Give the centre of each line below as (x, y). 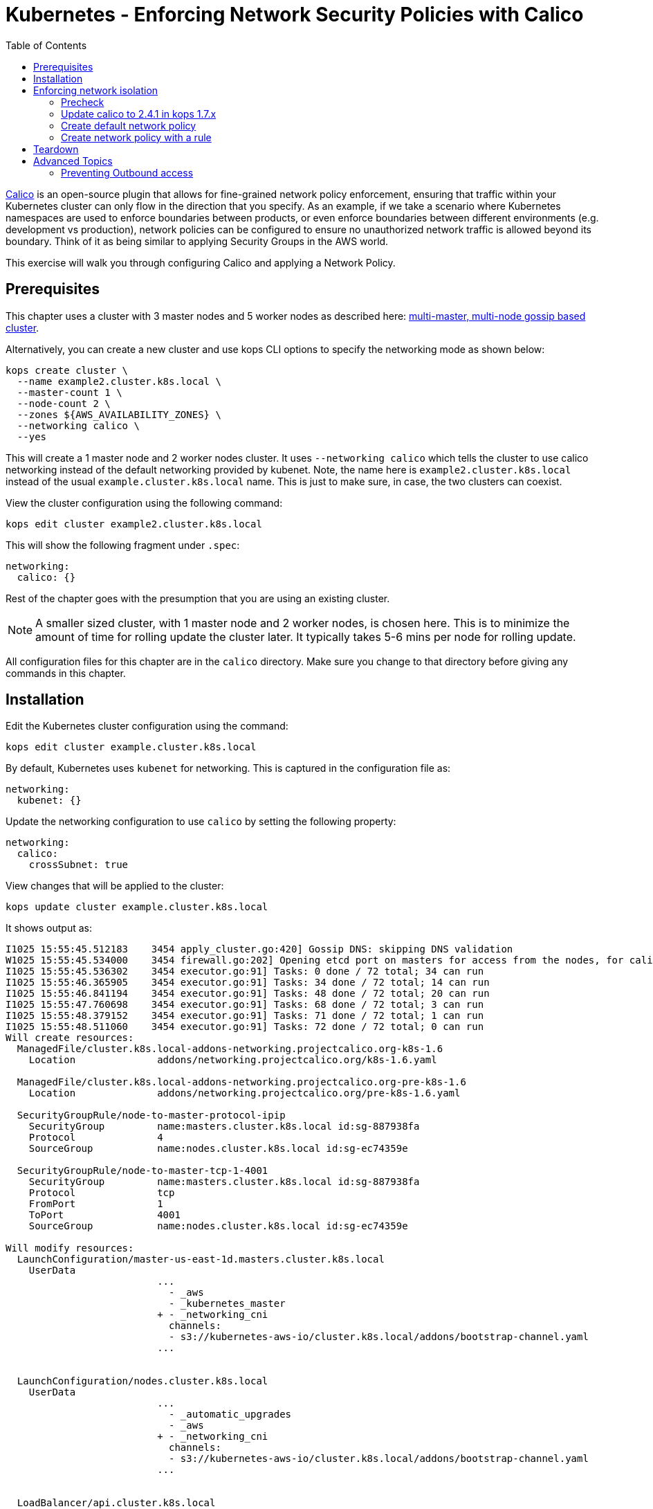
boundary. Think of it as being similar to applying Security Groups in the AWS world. (197, 241)
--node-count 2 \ (64, 403)
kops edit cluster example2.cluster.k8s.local (134, 524)
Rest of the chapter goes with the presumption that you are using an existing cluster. (198, 598)
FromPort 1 (96, 1204)
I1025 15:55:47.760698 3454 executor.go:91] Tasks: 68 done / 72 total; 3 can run (245, 1005)
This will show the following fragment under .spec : (123, 545)
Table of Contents (46, 45)
